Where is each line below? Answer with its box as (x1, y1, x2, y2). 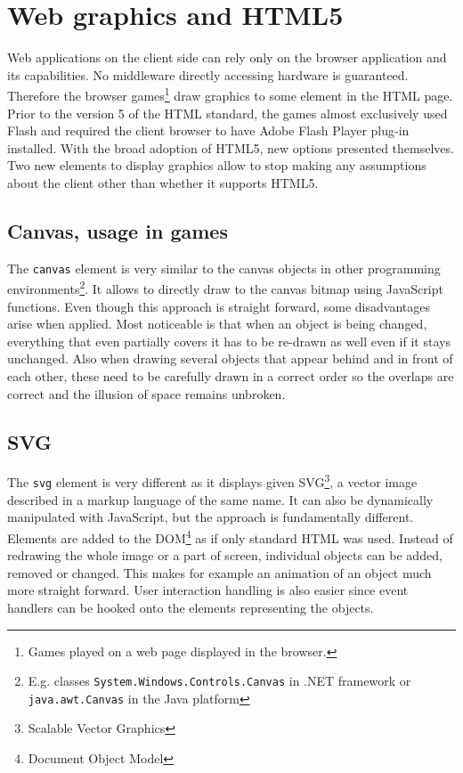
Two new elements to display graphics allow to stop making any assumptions (7, 156, 426, 175)
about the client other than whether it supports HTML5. (7, 173, 319, 191)
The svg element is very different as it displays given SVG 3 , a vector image (7, 470, 418, 492)
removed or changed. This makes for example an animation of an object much (7, 563, 432, 582)
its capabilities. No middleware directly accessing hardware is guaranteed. (7, 65, 409, 84)
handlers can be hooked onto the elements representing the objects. (7, 598, 374, 616)
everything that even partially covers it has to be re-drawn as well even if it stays (7, 331, 451, 350)
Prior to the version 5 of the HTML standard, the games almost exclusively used (7, 103, 448, 122)
